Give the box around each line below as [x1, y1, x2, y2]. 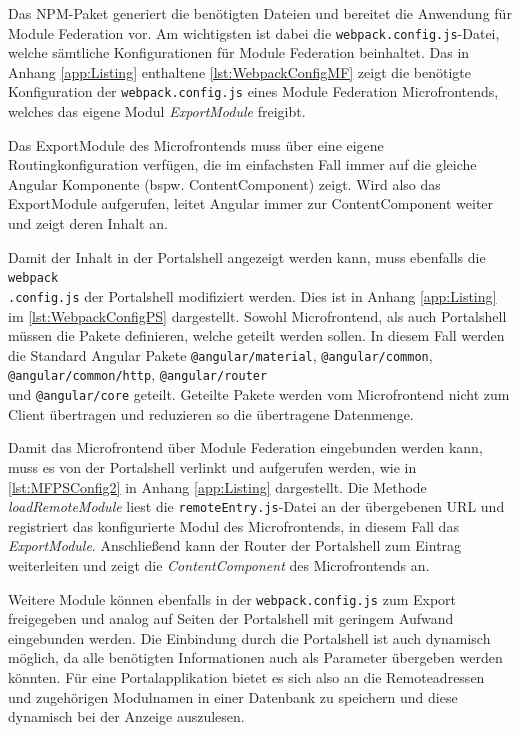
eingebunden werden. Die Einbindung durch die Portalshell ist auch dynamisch [8, 627, 491, 648]
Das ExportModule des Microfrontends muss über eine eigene [8, 134, 384, 155]
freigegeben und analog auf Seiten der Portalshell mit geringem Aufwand [8, 608, 454, 629]
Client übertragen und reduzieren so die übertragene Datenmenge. [8, 403, 414, 424]
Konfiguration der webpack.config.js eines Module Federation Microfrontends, [8, 81, 499, 102]
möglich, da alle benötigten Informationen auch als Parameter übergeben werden [8, 647, 503, 668]
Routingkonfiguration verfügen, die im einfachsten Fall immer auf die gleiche [8, 154, 477, 175]
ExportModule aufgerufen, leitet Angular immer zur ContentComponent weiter [8, 193, 494, 214]
